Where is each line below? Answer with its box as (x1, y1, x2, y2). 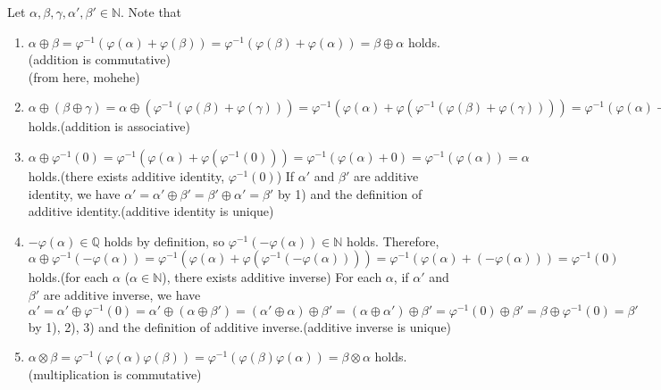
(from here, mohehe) (28, 67, 140, 86)
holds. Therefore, (347, 231, 439, 250)
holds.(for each (28, 268, 109, 286)
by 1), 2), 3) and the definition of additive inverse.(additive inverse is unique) (28, 317, 452, 336)
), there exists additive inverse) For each (162, 268, 382, 286)
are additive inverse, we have (43, 285, 201, 303)
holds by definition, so (104, 231, 225, 250)
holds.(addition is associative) (28, 117, 190, 136)
